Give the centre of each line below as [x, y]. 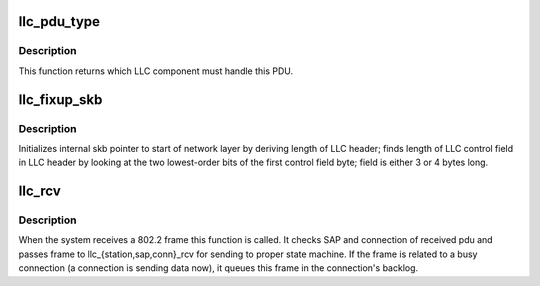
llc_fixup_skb [60, 99]
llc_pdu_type [59, 21]
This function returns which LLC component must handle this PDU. [156, 71]
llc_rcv [40, 191]
